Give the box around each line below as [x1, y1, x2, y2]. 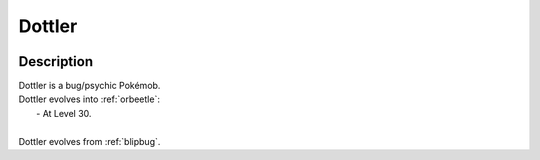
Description [18, 53, 94, 70]
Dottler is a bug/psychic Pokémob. [18, 80, 161, 92]
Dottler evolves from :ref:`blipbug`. [18, 135, 161, 147]
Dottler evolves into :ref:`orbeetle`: [18, 93, 160, 105]
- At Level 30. [36, 107, 92, 119]
